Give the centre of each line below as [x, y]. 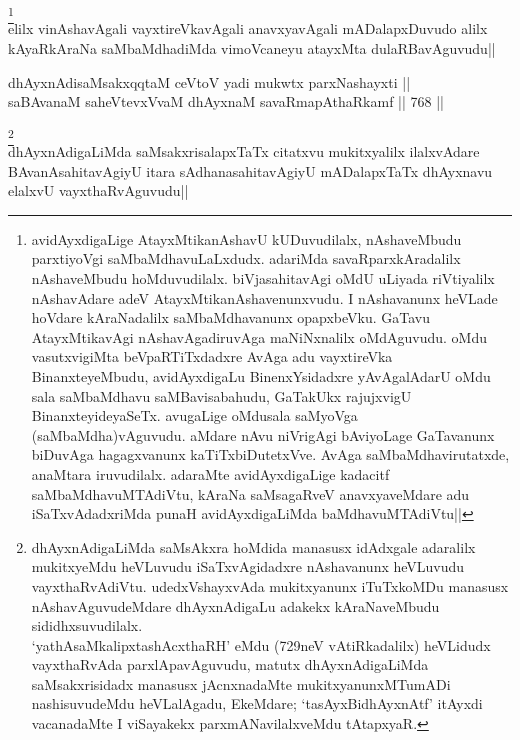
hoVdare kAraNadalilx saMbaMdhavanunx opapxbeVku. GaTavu [230, 317]
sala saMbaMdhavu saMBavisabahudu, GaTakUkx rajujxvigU [221, 395]
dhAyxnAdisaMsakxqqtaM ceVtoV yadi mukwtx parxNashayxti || [209, 81]
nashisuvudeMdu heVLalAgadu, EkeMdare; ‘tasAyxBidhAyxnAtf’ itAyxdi [257, 703]
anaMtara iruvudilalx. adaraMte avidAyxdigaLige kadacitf [210, 473]
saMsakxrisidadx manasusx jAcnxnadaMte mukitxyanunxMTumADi [241, 683]
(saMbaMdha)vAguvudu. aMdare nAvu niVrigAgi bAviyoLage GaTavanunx [263, 434]
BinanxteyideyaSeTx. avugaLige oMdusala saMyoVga [194, 415]
